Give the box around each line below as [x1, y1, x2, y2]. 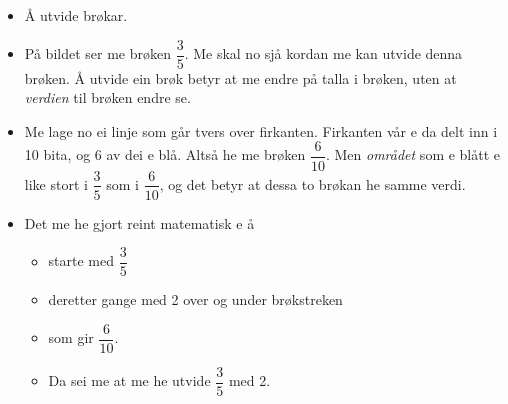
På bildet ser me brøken [24, 43, 171, 64]
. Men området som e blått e [325, 144, 501, 165]
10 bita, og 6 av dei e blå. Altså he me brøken [24, 144, 306, 165]
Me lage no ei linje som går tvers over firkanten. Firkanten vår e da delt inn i [24, 120, 498, 141]
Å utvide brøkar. [24, 5, 128, 25]
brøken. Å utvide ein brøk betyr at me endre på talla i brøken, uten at [24, 67, 457, 88]
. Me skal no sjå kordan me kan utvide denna [184, 43, 463, 64]
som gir [48, 327, 94, 348]
